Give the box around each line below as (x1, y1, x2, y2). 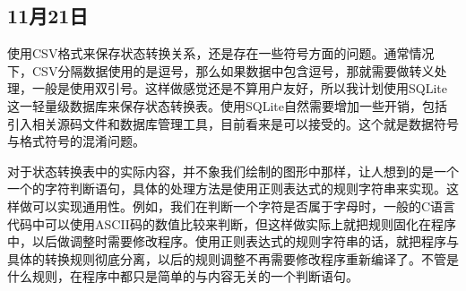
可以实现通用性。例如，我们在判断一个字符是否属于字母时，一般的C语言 (31, 196, 456, 215)
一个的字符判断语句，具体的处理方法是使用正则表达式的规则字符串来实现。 (7, 179, 446, 198)
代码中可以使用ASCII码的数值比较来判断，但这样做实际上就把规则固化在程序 (7, 214, 456, 233)
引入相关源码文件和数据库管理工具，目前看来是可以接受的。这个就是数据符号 (7, 114, 459, 133)
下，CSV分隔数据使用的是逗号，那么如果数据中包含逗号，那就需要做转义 (7, 61, 435, 80)
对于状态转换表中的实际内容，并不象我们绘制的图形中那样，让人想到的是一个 (7, 161, 459, 180)
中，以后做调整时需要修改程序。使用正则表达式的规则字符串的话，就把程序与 (7, 232, 459, 251)
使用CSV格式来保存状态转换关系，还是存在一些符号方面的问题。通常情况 (7, 44, 435, 63)
